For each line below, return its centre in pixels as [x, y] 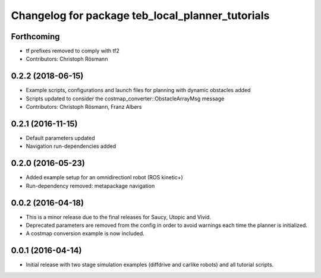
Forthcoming [35, 37]
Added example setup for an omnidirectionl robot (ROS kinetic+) [105, 178]
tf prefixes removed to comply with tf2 [73, 51]
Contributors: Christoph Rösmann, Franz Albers [84, 107]
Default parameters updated [60, 138]
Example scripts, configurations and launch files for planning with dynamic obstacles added [138, 90]
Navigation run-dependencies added [71, 146]
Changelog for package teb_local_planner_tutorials [140, 15]
